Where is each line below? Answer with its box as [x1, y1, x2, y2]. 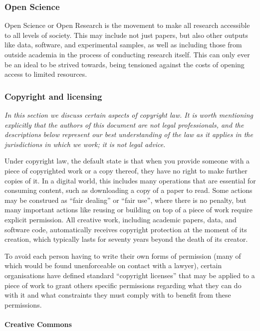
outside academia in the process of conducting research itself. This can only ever [4, 49, 250, 59]
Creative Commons [4, 319, 72, 329]
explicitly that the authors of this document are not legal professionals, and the [4, 119, 244, 130]
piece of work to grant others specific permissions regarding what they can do [4, 280, 242, 290]
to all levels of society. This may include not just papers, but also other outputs [4, 29, 248, 40]
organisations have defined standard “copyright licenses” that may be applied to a [4, 270, 255, 280]
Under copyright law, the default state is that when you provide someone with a [4, 156, 250, 166]
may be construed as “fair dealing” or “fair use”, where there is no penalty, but [4, 194, 247, 205]
